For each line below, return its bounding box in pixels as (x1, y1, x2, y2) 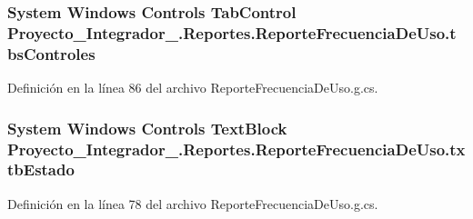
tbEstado (7, 158, 75, 181)
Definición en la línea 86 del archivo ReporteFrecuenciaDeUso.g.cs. (7, 78, 378, 97)
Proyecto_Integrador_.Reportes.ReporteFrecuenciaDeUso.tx (7, 137, 466, 160)
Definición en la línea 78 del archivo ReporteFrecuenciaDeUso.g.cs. (7, 194, 378, 213)
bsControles (7, 42, 96, 65)
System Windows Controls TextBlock (7, 116, 287, 139)
